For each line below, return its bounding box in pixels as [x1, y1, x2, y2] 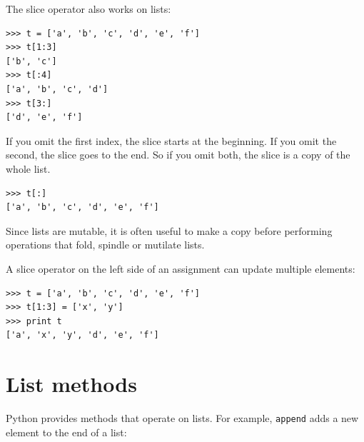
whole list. [6, 161, 51, 176]
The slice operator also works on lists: [6, 1, 171, 16]
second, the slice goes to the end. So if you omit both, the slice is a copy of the [6, 147, 350, 162]
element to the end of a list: [6, 424, 127, 439]
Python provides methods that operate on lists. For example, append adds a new [6, 411, 359, 425]
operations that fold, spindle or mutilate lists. [6, 237, 205, 252]
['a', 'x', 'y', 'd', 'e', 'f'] [6, 330, 159, 341]
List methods [6, 369, 137, 398]
